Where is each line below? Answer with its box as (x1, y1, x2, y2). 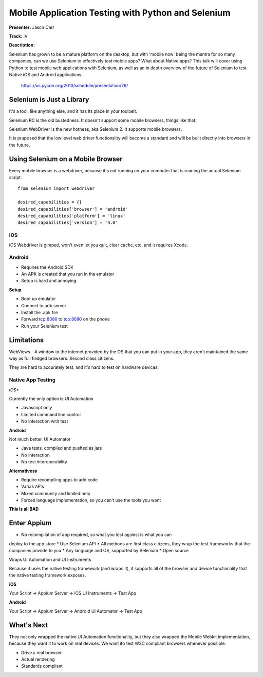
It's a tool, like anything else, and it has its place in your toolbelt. (9, 108, 137, 114)
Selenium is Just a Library (9, 96, 90, 104)
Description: (9, 42, 35, 48)
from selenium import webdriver (18, 186, 95, 191)
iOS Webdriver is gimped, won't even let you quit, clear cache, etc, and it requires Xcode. (9, 242, 188, 248)
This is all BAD (9, 506, 39, 512)
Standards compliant (21, 663, 63, 669)
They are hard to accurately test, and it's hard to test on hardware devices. (9, 364, 159, 370)
